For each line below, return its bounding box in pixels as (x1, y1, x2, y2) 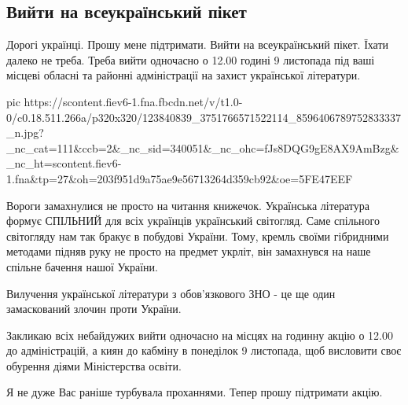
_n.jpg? (6, 124, 44, 141)
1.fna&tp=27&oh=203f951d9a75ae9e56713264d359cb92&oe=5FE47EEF (6, 170, 353, 186)
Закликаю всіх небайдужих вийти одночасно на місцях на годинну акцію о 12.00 (6, 326, 393, 343)
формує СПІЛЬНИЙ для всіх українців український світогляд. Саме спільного (6, 212, 380, 229)
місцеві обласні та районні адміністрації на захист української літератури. (6, 67, 361, 83)
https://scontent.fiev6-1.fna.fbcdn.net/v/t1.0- (24, 93, 243, 109)
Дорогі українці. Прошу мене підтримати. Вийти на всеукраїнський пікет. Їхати (6, 36, 389, 53)
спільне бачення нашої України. (6, 258, 158, 274)
